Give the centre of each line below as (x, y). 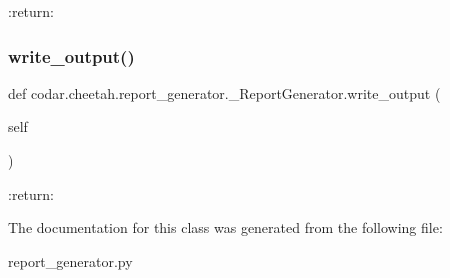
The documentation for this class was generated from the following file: (225, 227)
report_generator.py (70, 260)
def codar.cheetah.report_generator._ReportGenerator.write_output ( (224, 92)
